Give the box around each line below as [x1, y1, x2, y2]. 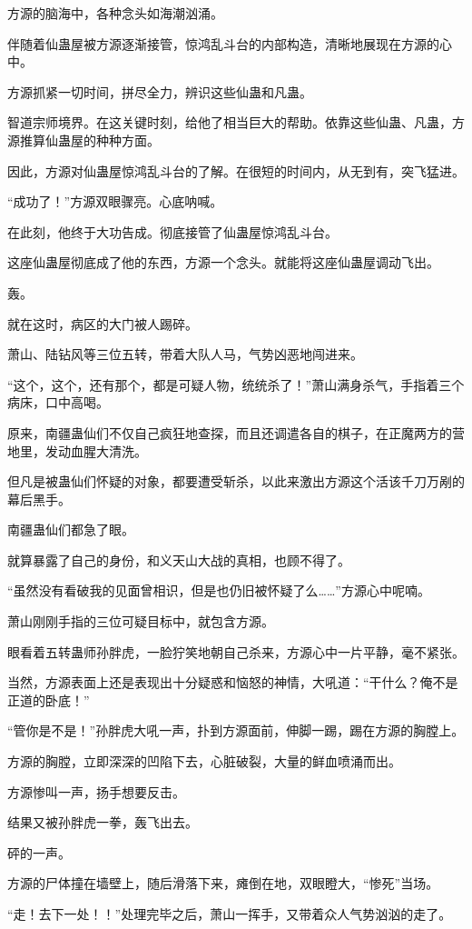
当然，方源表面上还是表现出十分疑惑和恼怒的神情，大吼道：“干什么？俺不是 [7, 673, 458, 692]
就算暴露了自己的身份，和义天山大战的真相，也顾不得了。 [7, 550, 350, 569]
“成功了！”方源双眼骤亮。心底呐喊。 [7, 192, 223, 211]
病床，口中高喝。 [7, 393, 109, 412]
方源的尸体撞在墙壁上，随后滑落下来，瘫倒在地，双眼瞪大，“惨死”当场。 [7, 874, 439, 893]
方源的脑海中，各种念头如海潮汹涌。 [7, 4, 223, 22]
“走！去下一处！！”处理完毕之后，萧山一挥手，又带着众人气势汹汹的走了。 [7, 904, 452, 923]
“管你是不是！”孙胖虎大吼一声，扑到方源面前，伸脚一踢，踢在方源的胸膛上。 [7, 721, 465, 740]
